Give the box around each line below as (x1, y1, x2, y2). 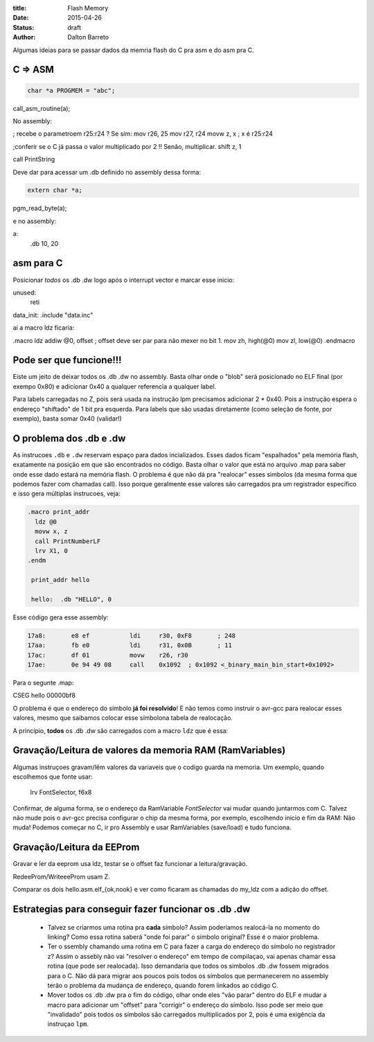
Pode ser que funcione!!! (12, 354, 122, 367)
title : (12, 4, 27, 12)
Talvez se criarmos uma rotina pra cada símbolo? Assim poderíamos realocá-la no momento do (47, 923, 320, 931)
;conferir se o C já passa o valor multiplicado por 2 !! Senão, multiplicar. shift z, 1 (12, 142, 242, 150)
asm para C (12, 257, 63, 270)
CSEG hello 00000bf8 (12, 691, 76, 700)
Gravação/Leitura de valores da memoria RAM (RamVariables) (12, 745, 286, 757)
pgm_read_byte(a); (12, 204, 67, 213)
